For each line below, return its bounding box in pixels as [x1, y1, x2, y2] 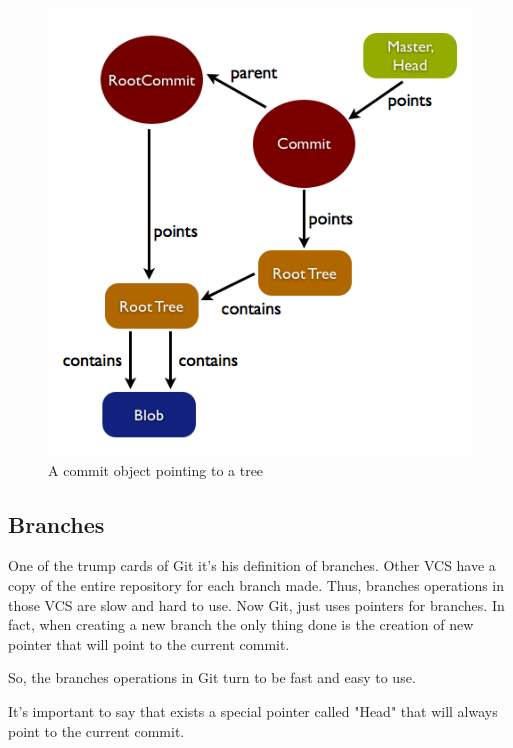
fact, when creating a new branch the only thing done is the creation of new [8, 614, 474, 635]
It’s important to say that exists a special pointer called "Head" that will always [8, 701, 498, 721]
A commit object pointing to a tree [48, 459, 264, 480]
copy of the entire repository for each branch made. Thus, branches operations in [8, 575, 505, 596]
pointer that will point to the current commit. [8, 633, 290, 654]
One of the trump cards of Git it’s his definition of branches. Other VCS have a [8, 555, 496, 576]
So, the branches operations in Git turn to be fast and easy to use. [8, 667, 416, 688]
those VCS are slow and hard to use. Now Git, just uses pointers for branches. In [8, 594, 505, 615]
